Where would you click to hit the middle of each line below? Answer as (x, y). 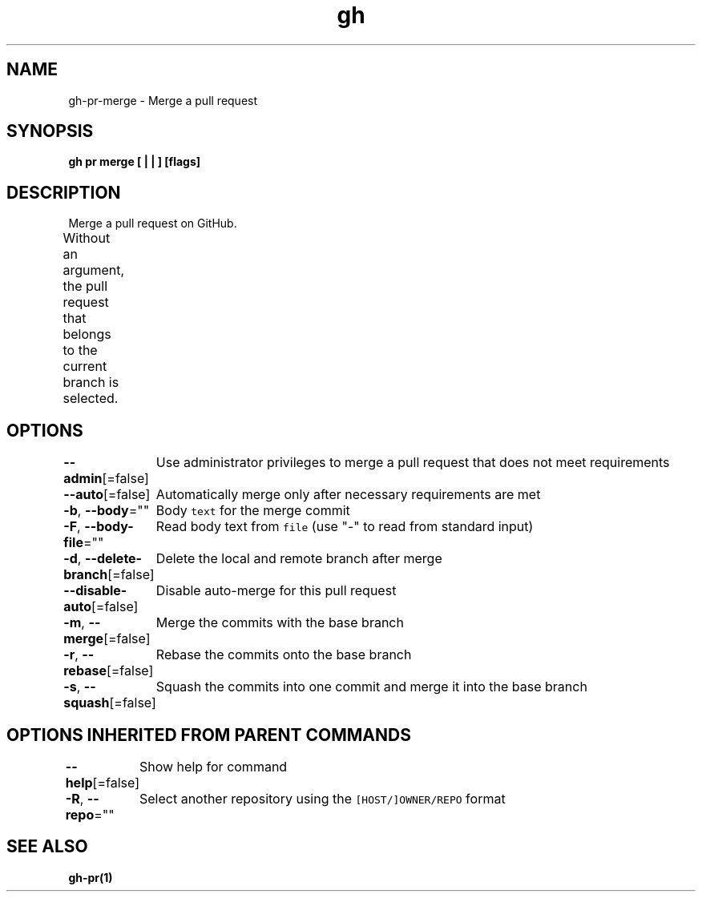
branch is (91, 383)
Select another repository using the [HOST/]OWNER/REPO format (322, 798)
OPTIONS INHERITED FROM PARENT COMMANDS (209, 735)
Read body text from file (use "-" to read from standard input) (345, 527)
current (85, 366)
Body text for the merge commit (253, 511)
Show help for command (213, 766)
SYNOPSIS (50, 131)
